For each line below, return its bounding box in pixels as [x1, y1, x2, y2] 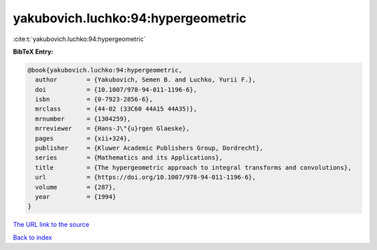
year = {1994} [35, 193, 117, 201]
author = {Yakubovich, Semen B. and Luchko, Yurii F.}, [35, 76, 256, 84]
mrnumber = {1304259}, [35, 115, 131, 123]
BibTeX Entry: [13, 47, 54, 56]
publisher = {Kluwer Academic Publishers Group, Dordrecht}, [35, 144, 264, 153]
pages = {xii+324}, [35, 134, 131, 142]
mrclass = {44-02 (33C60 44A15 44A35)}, [35, 105, 198, 113]
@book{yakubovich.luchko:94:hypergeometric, [27, 66, 183, 74]
